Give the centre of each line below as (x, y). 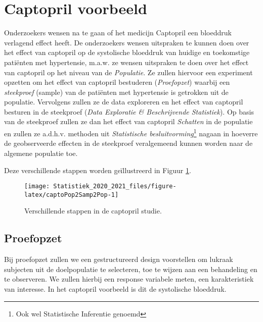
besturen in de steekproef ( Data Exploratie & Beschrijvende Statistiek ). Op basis (129, 111)
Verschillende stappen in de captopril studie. (93, 211)
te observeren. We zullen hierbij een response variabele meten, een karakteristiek (129, 279)
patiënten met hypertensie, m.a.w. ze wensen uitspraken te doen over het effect (126, 62)
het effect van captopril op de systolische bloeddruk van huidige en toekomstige (127, 52)
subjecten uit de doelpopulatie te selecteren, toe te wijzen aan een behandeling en (131, 269)
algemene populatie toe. (41, 153)
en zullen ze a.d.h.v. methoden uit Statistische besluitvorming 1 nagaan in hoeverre (131, 132)
